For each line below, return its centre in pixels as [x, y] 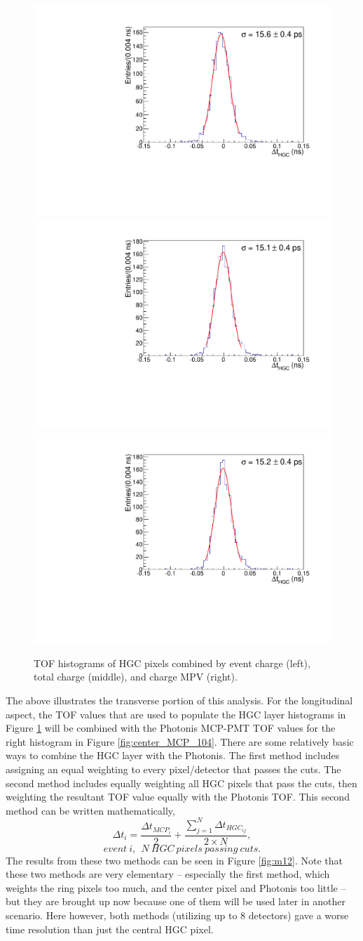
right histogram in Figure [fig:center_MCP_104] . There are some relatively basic [180, 741]
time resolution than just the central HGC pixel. [110, 929]
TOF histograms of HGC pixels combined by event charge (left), [172, 663]
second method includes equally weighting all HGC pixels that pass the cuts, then [181, 783]
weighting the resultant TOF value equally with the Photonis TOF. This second [178, 797]
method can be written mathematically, [90, 810]
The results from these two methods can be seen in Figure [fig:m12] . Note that [174, 860]
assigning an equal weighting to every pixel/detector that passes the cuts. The [173, 769]
